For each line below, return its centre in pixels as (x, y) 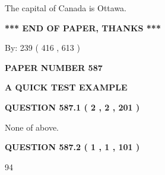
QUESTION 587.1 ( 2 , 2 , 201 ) (72, 107)
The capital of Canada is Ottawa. (66, 8)
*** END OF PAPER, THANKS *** (83, 27)
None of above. (32, 127)
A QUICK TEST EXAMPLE (66, 87)
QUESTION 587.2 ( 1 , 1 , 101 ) (72, 147)
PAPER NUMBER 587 (54, 67)
